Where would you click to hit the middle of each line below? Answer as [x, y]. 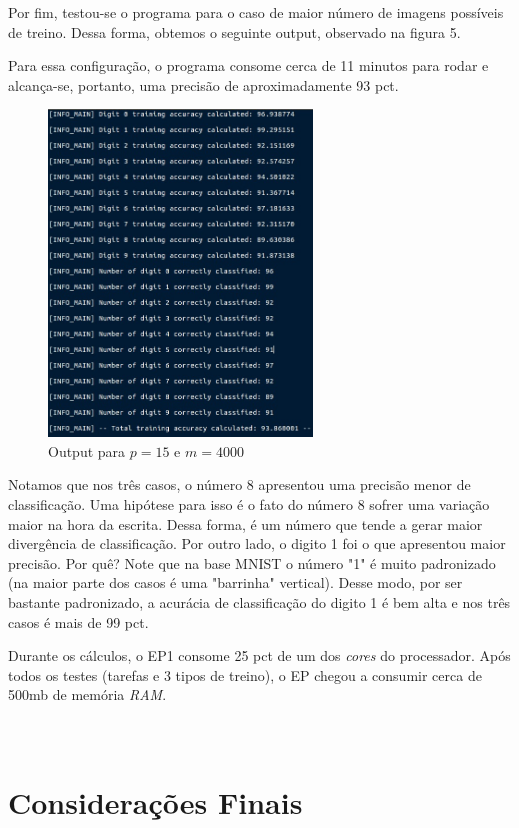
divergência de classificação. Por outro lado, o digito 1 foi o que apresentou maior [257, 543]
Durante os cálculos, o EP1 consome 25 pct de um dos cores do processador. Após [259, 655]
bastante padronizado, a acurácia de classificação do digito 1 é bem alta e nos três [259, 601]
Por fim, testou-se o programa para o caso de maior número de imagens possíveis [256, 12]
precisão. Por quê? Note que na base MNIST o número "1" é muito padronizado [252, 562]
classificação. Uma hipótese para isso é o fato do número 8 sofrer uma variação [249, 503]
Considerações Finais [155, 802]
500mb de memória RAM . [87, 694]
